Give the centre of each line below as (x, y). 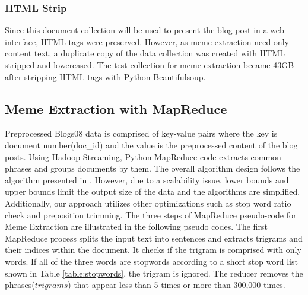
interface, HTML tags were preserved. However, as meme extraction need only (147, 41)
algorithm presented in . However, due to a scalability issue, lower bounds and (147, 180)
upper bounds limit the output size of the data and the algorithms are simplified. (153, 191)
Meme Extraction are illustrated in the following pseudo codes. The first (136, 226)
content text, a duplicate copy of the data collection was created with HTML (145, 53)
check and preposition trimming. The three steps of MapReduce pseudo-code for (151, 215)
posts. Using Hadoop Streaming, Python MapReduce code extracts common (143, 156)
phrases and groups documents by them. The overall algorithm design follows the (153, 168)
